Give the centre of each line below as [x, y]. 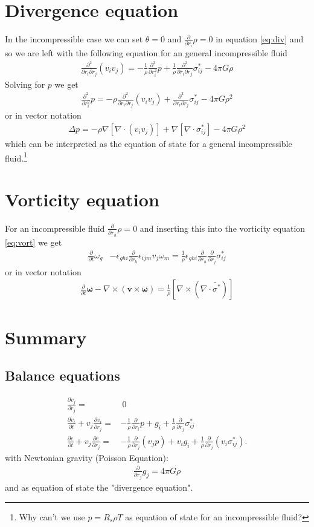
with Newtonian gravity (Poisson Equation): [87, 457]
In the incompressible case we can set [74, 39]
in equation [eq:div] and [260, 39]
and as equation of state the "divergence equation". [99, 487]
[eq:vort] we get [34, 242]
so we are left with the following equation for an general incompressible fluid [146, 53]
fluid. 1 [16, 157]
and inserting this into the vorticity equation [223, 228]
